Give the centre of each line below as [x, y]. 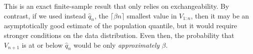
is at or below [42, 45]
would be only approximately [117, 45]
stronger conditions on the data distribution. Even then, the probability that [119, 35]
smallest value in [152, 15]
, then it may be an [220, 15]
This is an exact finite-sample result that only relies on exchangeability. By [117, 6]
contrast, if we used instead [45, 15]
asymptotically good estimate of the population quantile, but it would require [121, 26]
